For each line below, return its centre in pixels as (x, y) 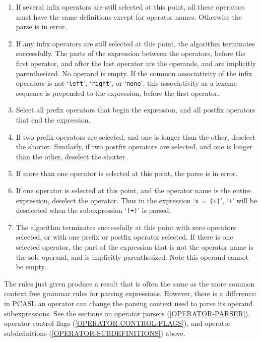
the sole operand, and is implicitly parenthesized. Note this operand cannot (132, 256)
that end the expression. (53, 120)
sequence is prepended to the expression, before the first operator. (118, 93)
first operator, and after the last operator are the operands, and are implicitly (136, 63)
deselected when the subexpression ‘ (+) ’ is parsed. (93, 210)
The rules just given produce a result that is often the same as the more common (129, 283)
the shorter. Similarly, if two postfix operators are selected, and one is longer (134, 147)
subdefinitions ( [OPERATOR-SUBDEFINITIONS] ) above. (95, 333)
